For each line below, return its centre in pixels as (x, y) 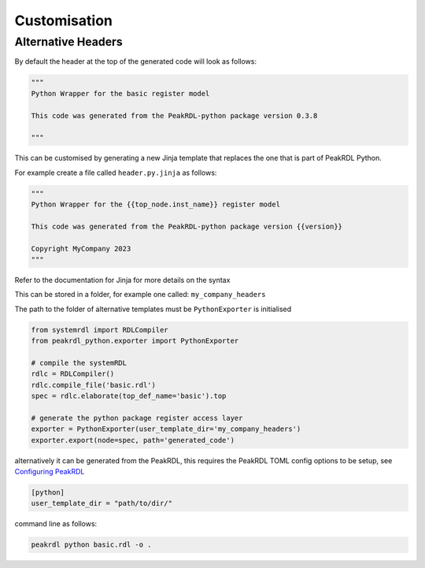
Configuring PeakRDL (50, 472)
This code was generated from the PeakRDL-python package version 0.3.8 (174, 115)
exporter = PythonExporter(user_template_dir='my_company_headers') (166, 429)
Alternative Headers (68, 42)
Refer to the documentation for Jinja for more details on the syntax (122, 280)
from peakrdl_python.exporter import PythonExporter (135, 341)
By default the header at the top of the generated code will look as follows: (136, 61)
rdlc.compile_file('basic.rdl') (94, 385)
